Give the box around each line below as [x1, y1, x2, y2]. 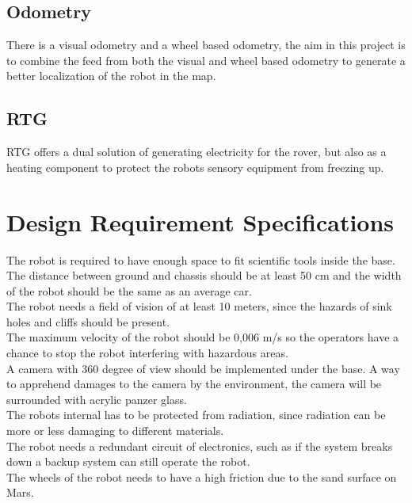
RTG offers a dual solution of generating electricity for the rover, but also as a [6, 143, 387, 160]
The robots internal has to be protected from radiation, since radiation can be [6, 406, 386, 423]
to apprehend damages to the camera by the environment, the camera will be [6, 375, 382, 392]
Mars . [6, 484, 34, 501]
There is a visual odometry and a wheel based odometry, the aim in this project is [6, 36, 406, 53]
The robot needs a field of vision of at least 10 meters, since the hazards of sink [6, 298, 392, 314]
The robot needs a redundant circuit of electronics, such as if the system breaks [6, 437, 393, 454]
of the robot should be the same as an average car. [6, 282, 252, 299]
